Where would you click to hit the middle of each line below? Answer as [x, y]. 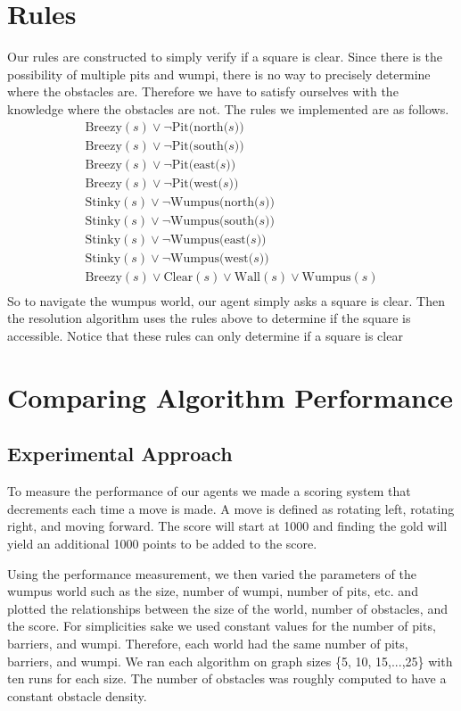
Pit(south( [200, 146]
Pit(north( [200, 127]
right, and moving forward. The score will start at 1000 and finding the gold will [227, 526]
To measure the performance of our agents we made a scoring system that [209, 491]
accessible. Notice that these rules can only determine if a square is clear [205, 335]
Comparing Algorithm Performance [230, 397]
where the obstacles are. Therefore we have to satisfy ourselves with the [203, 91]
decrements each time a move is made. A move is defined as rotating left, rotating [231, 508]
